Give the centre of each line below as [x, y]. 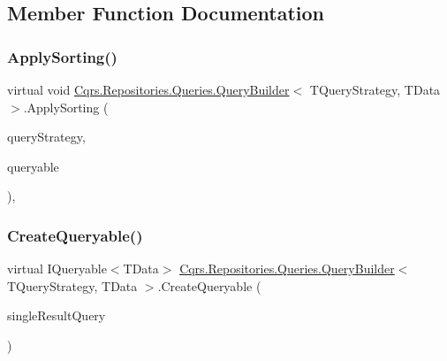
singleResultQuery [57, 315]
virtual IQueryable [57, 269]
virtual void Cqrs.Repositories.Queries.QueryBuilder [148, 89]
